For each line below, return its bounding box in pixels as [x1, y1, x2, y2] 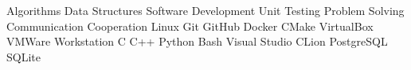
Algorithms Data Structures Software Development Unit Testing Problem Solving [6, 2, 405, 18]
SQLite [6, 48, 41, 64]
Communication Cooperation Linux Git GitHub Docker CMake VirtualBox [6, 17, 374, 34]
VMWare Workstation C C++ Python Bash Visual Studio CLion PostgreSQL [6, 33, 388, 50]
